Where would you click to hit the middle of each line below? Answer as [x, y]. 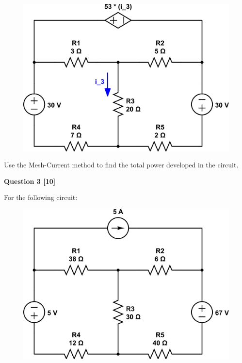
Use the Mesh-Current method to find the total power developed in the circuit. [121, 165]
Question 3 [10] [30, 181]
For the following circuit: [41, 197]
